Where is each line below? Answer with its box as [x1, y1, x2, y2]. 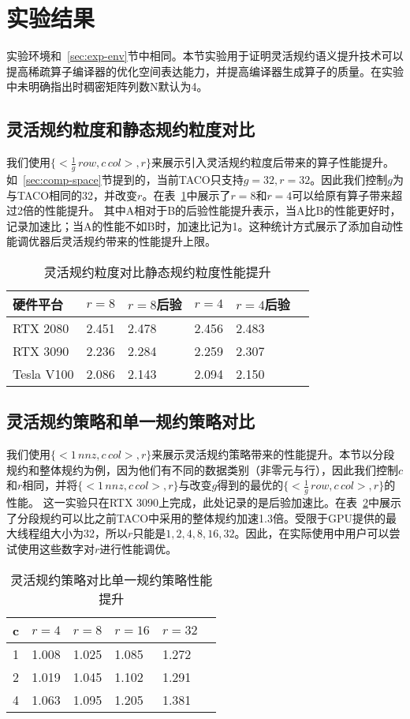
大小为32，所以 [50, 525, 128, 541]
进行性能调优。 [99, 540, 177, 556]
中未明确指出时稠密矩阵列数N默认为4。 [6, 78, 208, 95]
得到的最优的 [217, 477, 284, 493]
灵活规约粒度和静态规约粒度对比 [6, 117, 255, 141]
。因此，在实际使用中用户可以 [234, 525, 389, 541]
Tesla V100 [13, 364, 74, 383]
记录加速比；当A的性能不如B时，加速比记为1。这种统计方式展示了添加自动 [6, 217, 393, 234]
